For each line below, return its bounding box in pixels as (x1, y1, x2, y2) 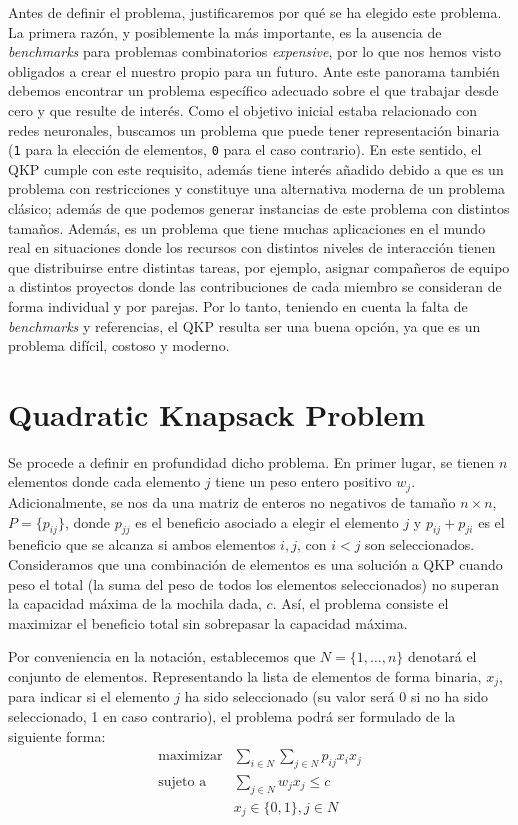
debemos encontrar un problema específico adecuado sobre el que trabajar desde (8, 80, 499, 101)
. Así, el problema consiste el (272, 593, 449, 614)
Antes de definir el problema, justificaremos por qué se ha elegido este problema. (8, 2, 502, 22)
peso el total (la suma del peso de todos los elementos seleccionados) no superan (8, 573, 500, 594)
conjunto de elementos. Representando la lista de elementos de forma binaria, (8, 665, 482, 686)
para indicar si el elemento (8, 686, 170, 707)
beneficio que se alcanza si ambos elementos (8, 534, 276, 555)
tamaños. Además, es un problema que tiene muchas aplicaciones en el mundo (8, 217, 486, 238)
